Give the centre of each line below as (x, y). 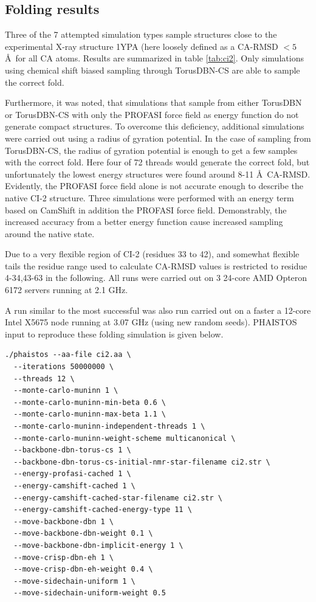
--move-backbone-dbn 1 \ (64, 521)
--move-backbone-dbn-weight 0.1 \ (83, 534)
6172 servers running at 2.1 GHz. (67, 290)
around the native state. (50, 233)
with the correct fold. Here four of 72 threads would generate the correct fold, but (157, 162)
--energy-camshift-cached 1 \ (74, 486)
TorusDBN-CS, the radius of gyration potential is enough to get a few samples (151, 150)
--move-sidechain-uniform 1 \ (74, 581)
